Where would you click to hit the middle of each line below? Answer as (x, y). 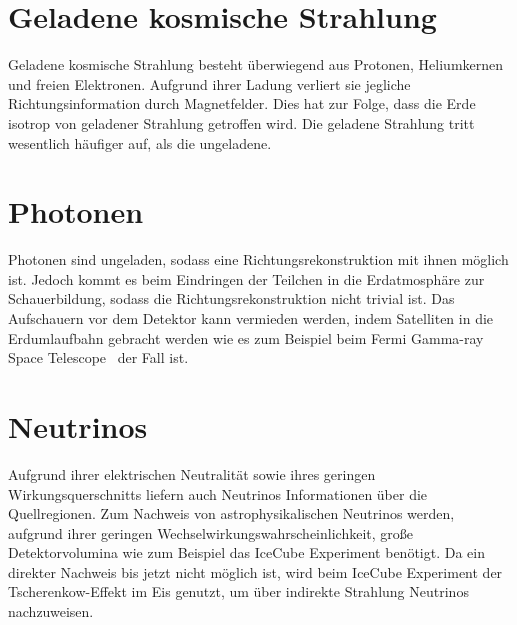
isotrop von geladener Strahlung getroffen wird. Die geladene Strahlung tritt (241, 122)
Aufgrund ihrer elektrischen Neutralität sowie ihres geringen (192, 473)
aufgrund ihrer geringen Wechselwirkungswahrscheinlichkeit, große (210, 532)
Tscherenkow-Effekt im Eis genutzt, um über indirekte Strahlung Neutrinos (238, 591)
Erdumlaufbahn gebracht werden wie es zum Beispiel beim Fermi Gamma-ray (246, 337)
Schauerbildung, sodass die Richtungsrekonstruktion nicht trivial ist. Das (231, 298)
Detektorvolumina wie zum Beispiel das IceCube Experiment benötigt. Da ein (246, 552)
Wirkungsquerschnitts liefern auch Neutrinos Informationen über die (218, 493)
